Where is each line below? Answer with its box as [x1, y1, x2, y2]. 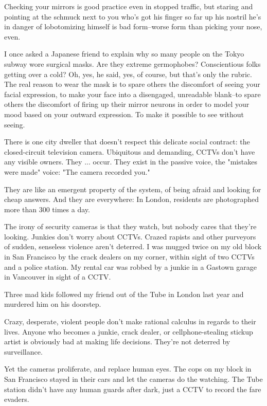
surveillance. [4, 346, 43, 357]
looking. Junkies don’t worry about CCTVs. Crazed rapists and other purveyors [4, 231, 256, 242]
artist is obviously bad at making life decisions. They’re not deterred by [4, 336, 230, 347]
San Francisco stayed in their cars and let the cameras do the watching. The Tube [4, 374, 263, 384]
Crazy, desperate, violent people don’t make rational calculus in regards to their [4, 316, 256, 327]
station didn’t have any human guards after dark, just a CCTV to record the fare [4, 383, 261, 394]
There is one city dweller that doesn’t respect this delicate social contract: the [4, 136, 250, 147]
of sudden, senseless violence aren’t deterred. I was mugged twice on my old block [4, 241, 262, 252]
